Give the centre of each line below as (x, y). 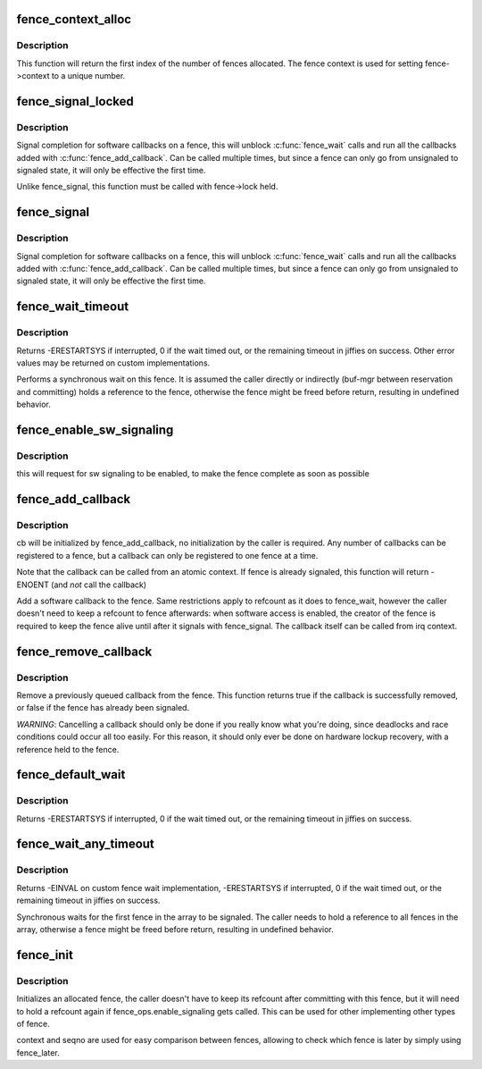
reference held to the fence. (68, 749)
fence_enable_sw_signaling (95, 429)
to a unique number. (88, 76)
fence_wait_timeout (73, 307)
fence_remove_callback (84, 651)
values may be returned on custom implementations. (113, 363)
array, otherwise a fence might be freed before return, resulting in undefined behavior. (175, 929)
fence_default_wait (71, 774)
